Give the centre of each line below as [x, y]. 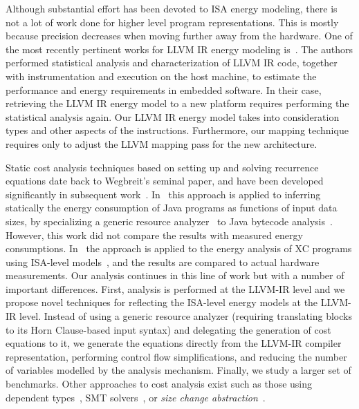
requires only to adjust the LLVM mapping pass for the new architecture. [162, 143]
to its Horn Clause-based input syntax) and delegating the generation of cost [168, 329]
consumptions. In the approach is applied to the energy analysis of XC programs [179, 248]
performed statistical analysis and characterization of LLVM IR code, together [172, 63]
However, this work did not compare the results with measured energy [154, 235]
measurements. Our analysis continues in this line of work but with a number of [175, 275]
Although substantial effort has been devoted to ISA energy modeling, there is [172, 8]
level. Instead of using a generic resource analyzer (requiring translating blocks [186, 316]
